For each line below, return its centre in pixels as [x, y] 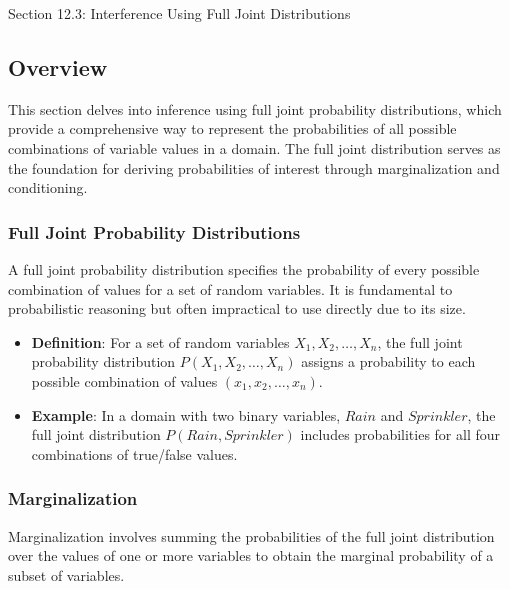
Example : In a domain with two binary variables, [186, 414]
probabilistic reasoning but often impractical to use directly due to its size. [237, 308]
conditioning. [48, 187]
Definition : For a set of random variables [160, 341]
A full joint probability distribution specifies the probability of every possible [244, 268]
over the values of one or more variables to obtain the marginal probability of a [251, 555]
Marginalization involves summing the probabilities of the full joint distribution [251, 535]
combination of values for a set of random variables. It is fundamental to [230, 288]
